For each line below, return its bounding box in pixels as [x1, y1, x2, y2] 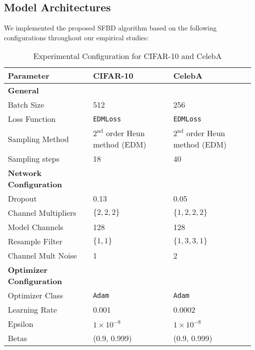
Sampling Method [8, 133, 69, 145]
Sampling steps [8, 153, 60, 165]
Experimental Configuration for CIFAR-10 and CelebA [33, 50, 222, 62]
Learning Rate [8, 304, 57, 316]
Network [8, 167, 42, 179]
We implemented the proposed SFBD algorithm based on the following [4, 23, 217, 33]
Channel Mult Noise [8, 250, 77, 262]
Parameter [8, 70, 50, 82]
